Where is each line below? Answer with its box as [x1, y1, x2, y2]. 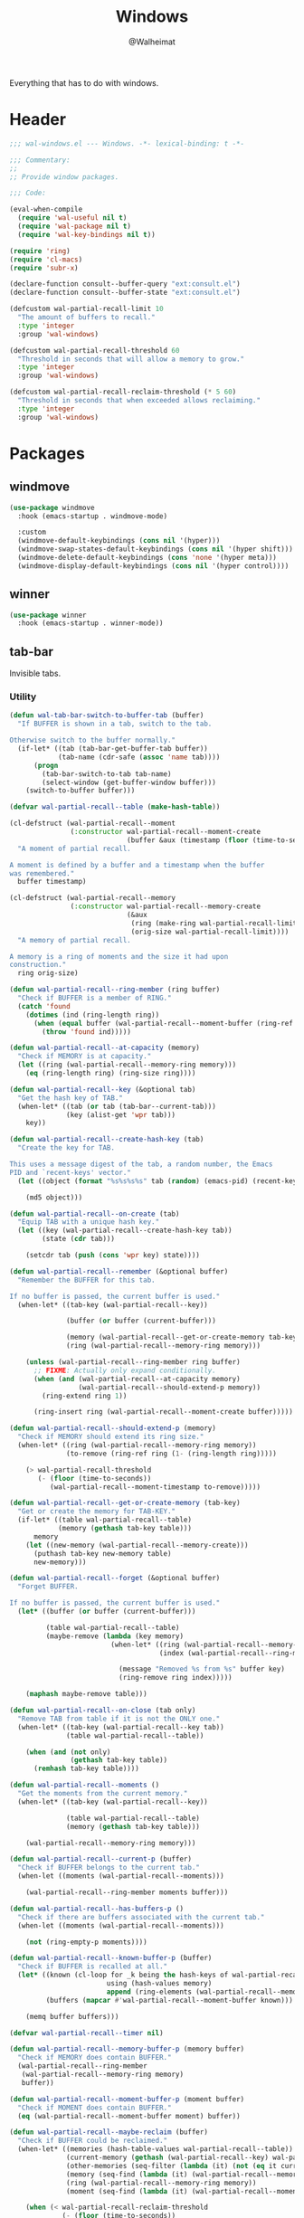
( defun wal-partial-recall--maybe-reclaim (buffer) [9, 2128, 208, 2137]
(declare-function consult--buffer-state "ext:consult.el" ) [9, 288, 242, 298]
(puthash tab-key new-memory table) [33, 1549, 172, 1558]
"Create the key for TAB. [17, 1143, 116, 1152]
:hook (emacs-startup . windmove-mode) [17, 511, 168, 521]
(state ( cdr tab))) [42, 1235, 116, 1244]
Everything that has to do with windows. [9, 77, 159, 88]
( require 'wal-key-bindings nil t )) [17, 230, 156, 239]
